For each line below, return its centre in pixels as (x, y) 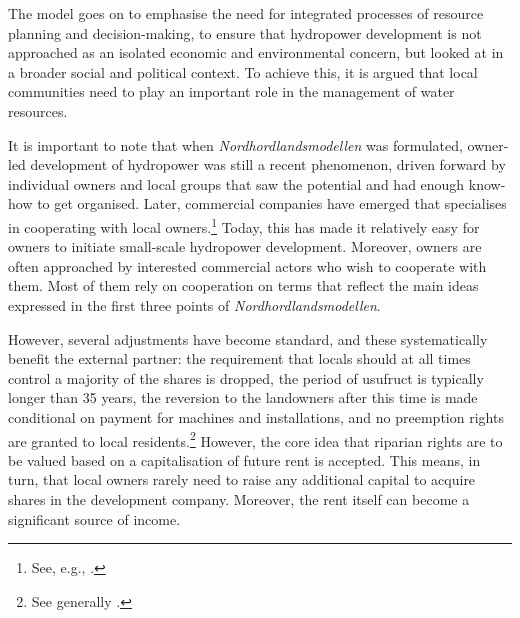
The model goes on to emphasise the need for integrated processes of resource (246, 13)
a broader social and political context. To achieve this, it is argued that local (243, 71)
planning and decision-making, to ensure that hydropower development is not (245, 32)
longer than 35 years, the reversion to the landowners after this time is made (243, 397)
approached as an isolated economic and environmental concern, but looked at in (256, 52)
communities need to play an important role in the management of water (231, 91)
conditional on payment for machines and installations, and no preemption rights (256, 416)
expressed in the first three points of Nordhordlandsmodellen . (194, 304)
